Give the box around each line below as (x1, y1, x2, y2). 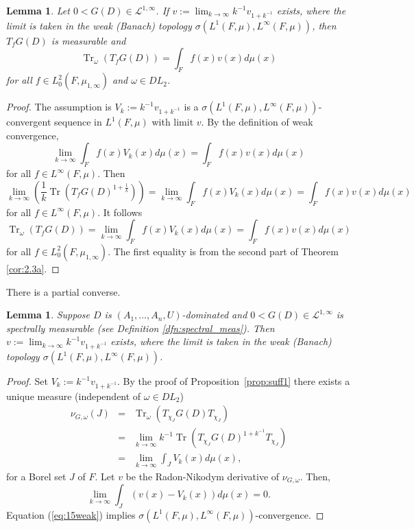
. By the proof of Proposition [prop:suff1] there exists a (117, 374, 350, 388)
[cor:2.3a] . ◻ (6, 261, 60, 275)
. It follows (97, 204, 143, 219)
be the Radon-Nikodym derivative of (125, 469, 280, 483)
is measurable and (51, 33, 126, 47)
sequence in (54, 115, 102, 129)
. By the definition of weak (201, 115, 313, 129)
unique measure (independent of (6, 388, 141, 403)
